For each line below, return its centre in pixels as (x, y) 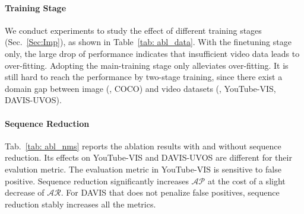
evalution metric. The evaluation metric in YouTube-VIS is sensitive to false (143, 169)
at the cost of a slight (246, 181)
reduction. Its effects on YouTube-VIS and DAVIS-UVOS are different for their (148, 157)
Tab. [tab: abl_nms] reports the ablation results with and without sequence (143, 146)
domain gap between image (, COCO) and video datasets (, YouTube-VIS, (140, 88)
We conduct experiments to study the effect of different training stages (133, 30)
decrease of (25, 192)
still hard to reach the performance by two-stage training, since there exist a (144, 77)
